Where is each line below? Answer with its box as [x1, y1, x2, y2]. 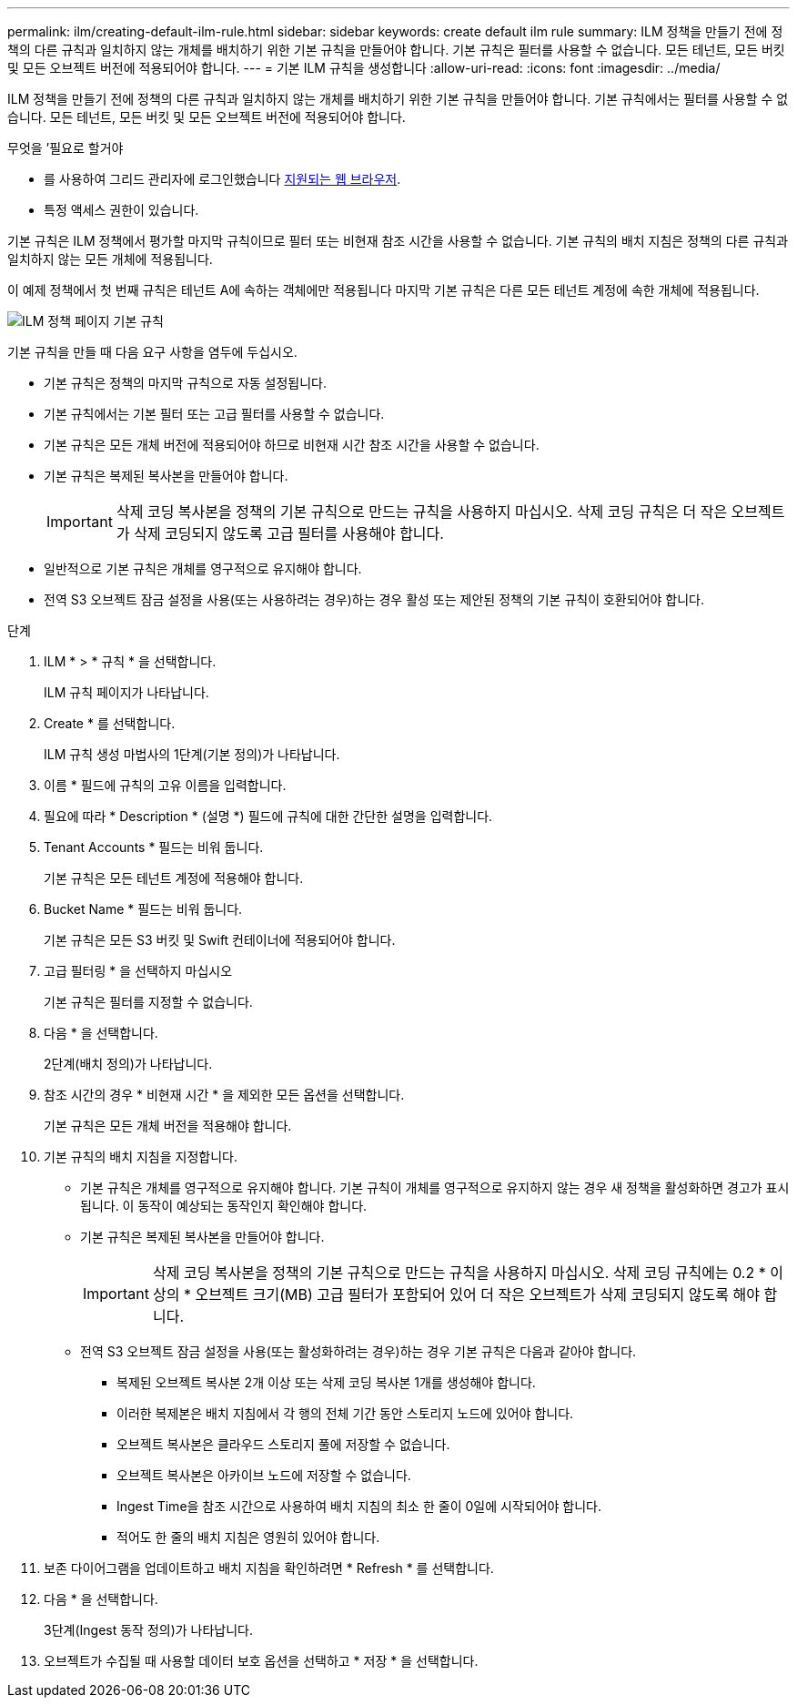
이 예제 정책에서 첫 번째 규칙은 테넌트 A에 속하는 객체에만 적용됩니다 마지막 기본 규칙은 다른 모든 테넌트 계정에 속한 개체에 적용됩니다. [7, 282, 760, 298]
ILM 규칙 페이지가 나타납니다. [44, 685, 209, 700]
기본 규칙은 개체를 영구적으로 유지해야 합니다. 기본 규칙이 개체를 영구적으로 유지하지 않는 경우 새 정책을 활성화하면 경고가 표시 [80, 1180, 790, 1195]
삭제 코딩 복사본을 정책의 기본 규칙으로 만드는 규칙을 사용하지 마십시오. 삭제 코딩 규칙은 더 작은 [116, 502, 728, 521]
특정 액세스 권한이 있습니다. [44, 202, 199, 218]
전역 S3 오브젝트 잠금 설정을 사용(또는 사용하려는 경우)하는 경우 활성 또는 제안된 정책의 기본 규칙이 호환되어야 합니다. [44, 592, 704, 607]
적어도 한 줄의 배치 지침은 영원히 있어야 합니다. [116, 1529, 380, 1545]
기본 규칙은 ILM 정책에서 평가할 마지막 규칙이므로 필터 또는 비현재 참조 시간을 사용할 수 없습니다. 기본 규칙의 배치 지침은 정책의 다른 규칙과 [7, 233, 789, 249]
